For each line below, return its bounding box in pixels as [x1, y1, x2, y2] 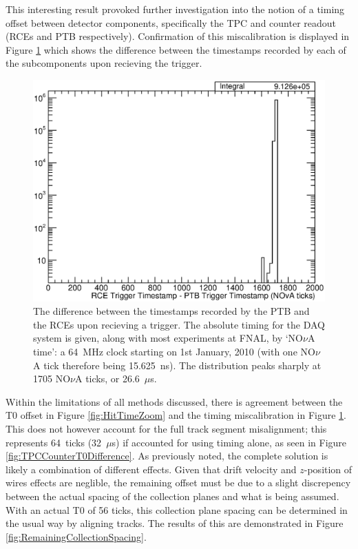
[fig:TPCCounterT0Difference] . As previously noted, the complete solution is [6, 448, 328, 463]
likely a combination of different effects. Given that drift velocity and [6, 462, 297, 476]
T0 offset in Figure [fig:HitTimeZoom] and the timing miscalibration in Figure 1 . [6, 408, 346, 422]
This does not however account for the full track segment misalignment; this [6, 422, 327, 436]
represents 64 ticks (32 [6, 435, 102, 449]
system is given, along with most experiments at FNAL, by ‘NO [33, 331, 303, 345]
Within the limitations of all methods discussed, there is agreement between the [6, 394, 343, 408]
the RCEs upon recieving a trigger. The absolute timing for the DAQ [33, 317, 326, 331]
